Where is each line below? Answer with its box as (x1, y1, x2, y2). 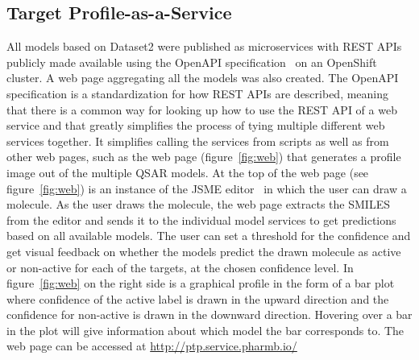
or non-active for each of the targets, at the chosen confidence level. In (6, 259, 354, 275)
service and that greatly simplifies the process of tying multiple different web (6, 117, 385, 134)
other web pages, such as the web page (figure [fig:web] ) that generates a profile (6, 148, 401, 165)
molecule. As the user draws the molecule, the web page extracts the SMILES (6, 196, 390, 213)
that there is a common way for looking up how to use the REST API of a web (6, 101, 397, 118)
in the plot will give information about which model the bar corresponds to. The (6, 321, 404, 338)
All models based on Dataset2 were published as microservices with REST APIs (6, 38, 402, 55)
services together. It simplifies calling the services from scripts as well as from (6, 132, 389, 149)
